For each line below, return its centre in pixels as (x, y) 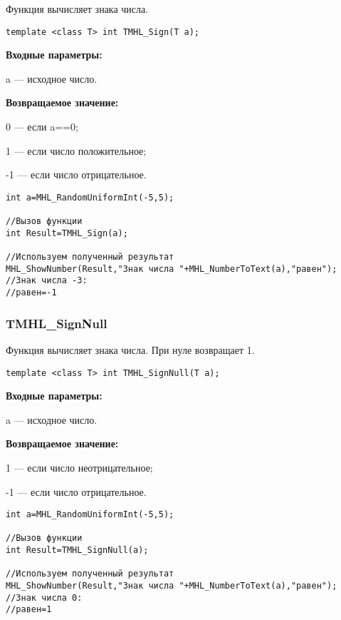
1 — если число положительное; (76, 150)
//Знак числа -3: (47, 281)
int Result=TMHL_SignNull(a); (77, 550)
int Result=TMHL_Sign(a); (67, 233)
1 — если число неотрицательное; (79, 467)
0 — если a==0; (42, 127)
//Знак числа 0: (44, 598)
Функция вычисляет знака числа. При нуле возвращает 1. (130, 349)
